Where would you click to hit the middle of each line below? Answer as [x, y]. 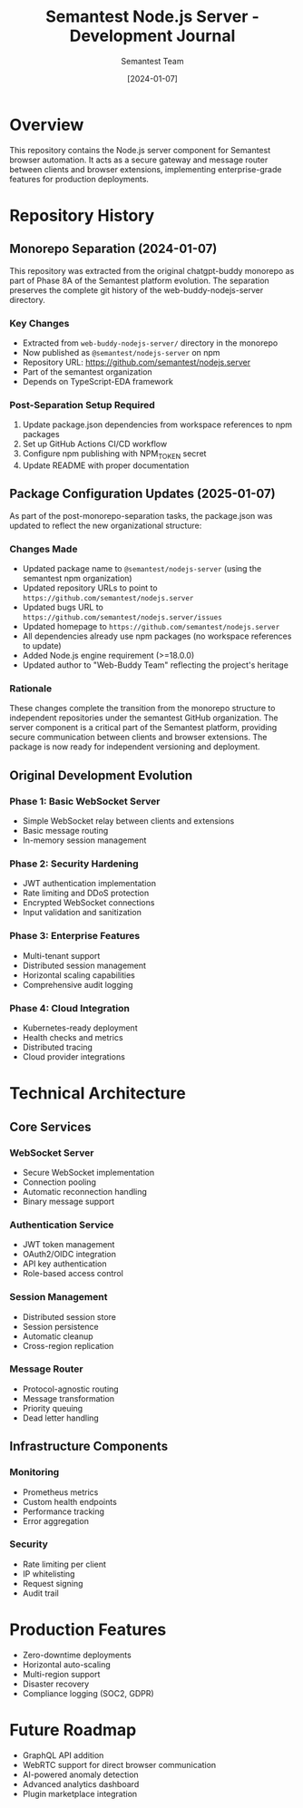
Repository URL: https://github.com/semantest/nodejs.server [137, 362]
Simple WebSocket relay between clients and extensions [128, 821]
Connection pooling [59, 1182]
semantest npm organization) [78, 579]
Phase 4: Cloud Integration [69, 1008]
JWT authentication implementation [89, 884]
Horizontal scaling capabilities [79, 975]
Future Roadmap [73, 1730]
